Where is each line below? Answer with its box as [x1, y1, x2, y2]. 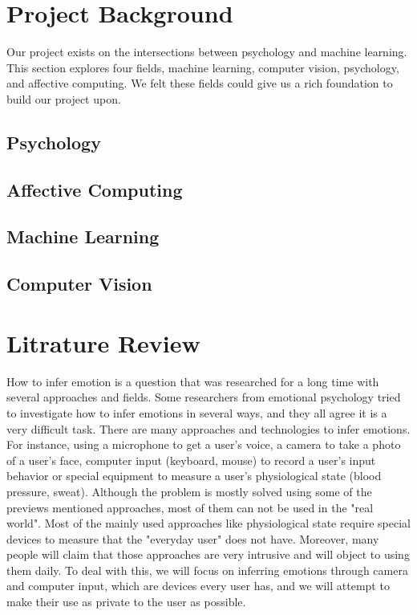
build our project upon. [6, 90, 121, 107]
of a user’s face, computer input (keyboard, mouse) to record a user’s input [6, 451, 376, 468]
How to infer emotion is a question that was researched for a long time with [6, 373, 379, 389]
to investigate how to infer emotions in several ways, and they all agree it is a [6, 404, 387, 421]
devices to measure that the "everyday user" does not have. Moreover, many [6, 530, 379, 547]
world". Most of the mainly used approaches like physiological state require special [6, 515, 411, 532]
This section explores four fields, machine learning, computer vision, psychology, [6, 59, 399, 75]
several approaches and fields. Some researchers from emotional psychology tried [6, 389, 401, 405]
